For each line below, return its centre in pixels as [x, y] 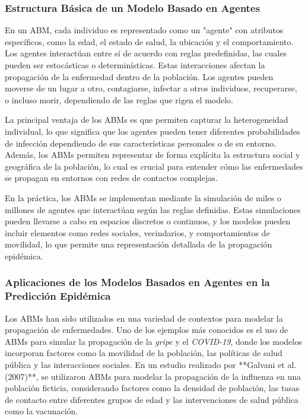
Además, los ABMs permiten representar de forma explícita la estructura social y [153, 155]
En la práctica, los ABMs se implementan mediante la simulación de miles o [143, 197]
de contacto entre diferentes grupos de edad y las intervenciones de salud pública [152, 399]
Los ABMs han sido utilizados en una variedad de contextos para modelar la [144, 318]
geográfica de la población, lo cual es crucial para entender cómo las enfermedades [154, 166]
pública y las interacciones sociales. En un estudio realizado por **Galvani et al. [151, 365]
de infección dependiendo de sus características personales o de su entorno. [141, 143]
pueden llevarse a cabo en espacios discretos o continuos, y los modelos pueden [148, 221]
